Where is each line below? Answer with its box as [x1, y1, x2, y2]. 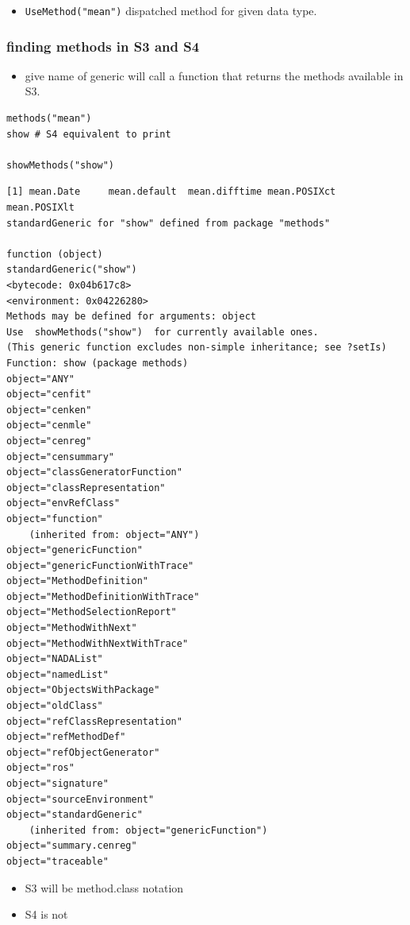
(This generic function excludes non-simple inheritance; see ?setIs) [6, 342, 387, 354]
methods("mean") [6, 113, 92, 125]
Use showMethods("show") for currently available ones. [6, 326, 319, 338]
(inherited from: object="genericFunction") [29, 824, 268, 836]
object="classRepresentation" [6, 482, 166, 493]
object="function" [6, 513, 103, 524]
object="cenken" [6, 404, 92, 416]
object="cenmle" [6, 420, 92, 432]
